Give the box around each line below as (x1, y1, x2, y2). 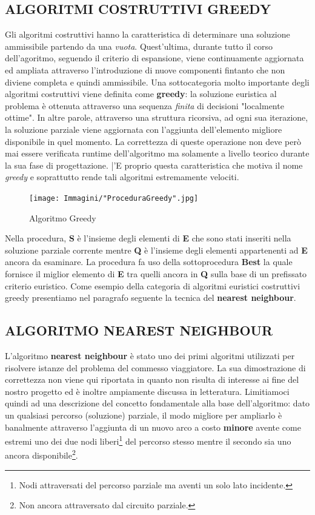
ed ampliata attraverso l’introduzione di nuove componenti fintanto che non (5, 63, 285, 76)
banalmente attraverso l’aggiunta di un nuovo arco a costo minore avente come (5, 420, 301, 433)
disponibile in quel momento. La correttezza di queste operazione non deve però (5, 135, 301, 147)
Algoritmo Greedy (29, 211, 96, 224)
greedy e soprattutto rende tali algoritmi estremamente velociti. (5, 170, 239, 183)
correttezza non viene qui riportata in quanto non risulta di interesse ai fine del (5, 373, 299, 386)
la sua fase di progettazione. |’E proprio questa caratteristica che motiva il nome (5, 158, 303, 171)
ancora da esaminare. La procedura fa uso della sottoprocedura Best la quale (5, 255, 293, 268)
